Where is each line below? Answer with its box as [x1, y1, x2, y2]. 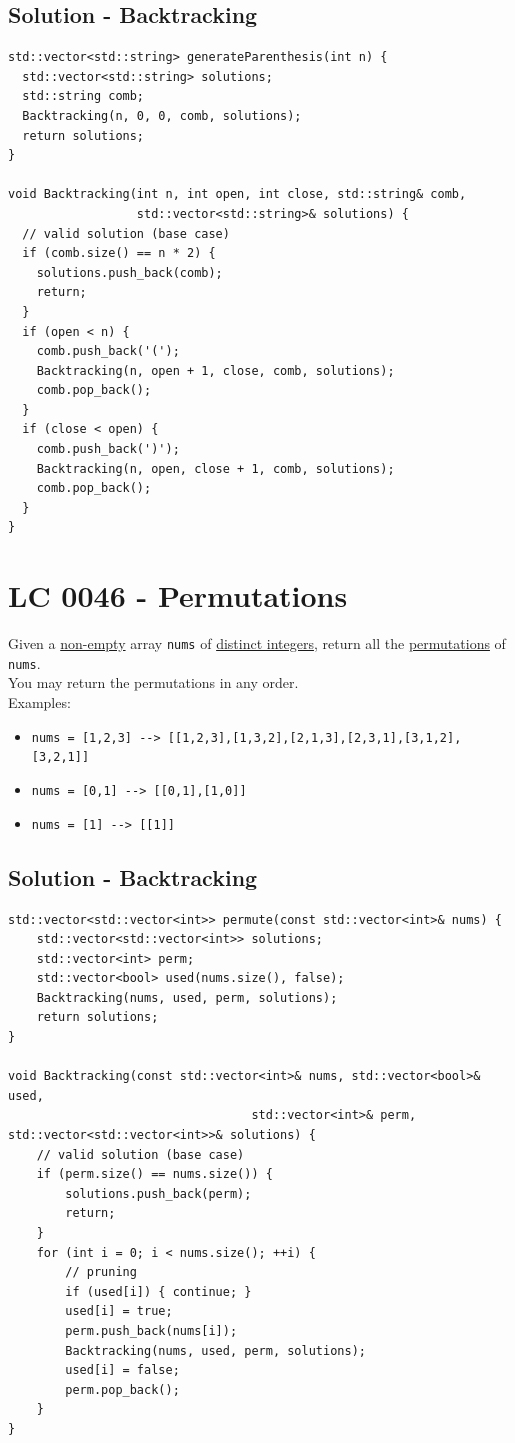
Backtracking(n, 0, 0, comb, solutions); [22, 108, 302, 123]
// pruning [65, 1265, 137, 1280]
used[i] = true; [65, 1304, 173, 1319]
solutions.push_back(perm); [65, 1186, 252, 1201]
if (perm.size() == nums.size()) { [36, 1167, 273, 1182]
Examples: [8, 692, 71, 713]
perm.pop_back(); [65, 1382, 180, 1397]
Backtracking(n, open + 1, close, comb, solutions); [36, 363, 395, 378]
